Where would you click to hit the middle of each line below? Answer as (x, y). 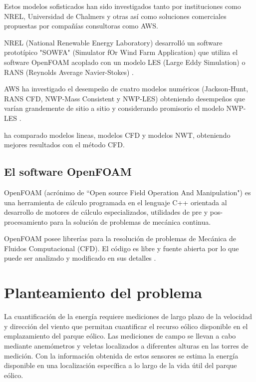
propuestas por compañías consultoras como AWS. (81, 26)
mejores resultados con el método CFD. (64, 145)
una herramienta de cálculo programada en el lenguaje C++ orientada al (116, 202)
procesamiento (26, 221)
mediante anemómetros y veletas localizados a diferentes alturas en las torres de (126, 345)
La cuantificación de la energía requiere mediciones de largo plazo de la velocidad (128, 316)
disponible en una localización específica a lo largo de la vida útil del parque (121, 365)
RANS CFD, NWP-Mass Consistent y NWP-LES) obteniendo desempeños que (125, 98)
